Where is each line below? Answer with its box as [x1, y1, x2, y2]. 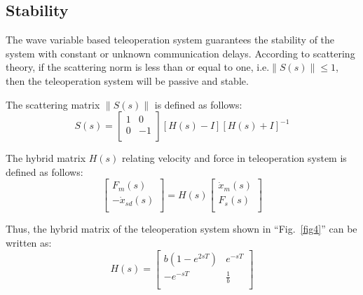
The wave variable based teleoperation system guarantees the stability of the [6, 32, 335, 47]
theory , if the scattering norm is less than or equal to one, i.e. [6, 60, 270, 74]
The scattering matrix [6, 97, 100, 111]
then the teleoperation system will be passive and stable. [6, 73, 249, 88]
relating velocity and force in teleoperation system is [122, 151, 347, 165]
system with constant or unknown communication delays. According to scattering [6, 46, 355, 60]
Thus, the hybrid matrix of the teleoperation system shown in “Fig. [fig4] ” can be [6, 221, 357, 236]
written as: [6, 235, 52, 250]
